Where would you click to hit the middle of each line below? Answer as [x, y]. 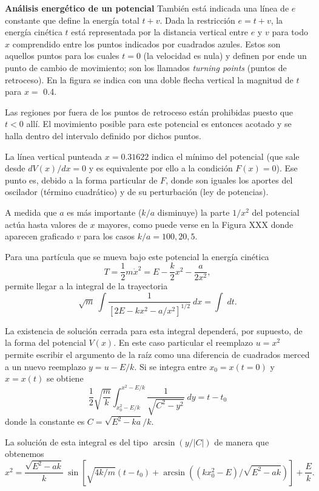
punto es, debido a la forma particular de [81, 180]
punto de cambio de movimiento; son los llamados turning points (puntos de [146, 67]
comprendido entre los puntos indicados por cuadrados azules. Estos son [146, 43]
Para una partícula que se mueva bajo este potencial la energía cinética [137, 256]
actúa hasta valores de [46, 224]
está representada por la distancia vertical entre [160, 32]
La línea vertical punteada [54, 156]
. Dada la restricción [197, 20]
